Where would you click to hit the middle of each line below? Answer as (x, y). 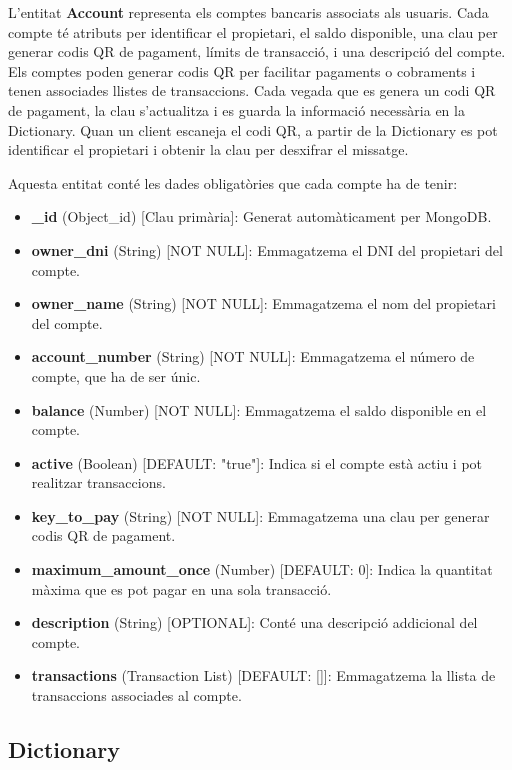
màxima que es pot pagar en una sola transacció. (181, 588)
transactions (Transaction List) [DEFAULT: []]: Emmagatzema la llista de (263, 675)
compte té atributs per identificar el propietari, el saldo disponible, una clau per (253, 31)
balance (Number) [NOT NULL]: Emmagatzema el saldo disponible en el (259, 409)
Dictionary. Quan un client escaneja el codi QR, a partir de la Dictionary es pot (253, 129)
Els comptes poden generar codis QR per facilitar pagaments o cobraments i (242, 70)
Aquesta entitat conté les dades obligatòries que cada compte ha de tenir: (233, 182)
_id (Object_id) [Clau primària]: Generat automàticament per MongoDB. (261, 216)
